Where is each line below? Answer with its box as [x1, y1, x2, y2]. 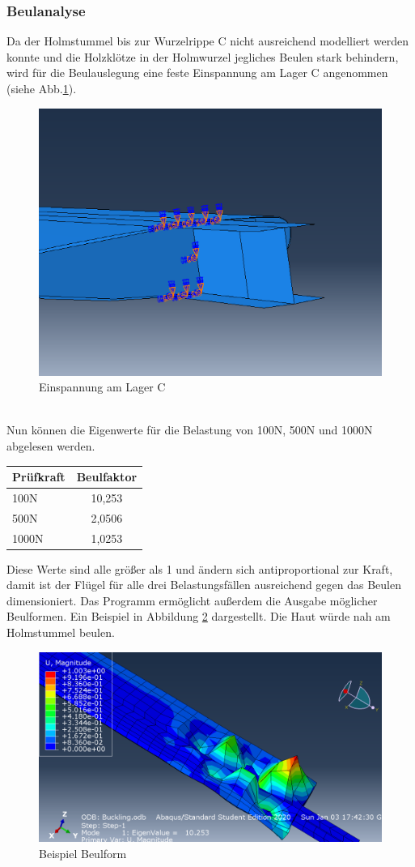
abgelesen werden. [6, 437, 95, 454]
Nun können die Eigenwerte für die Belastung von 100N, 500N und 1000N [6, 421, 373, 438]
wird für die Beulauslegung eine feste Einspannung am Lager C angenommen [6, 64, 388, 81]
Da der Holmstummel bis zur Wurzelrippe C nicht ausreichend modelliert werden [6, 32, 409, 49]
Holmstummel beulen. [6, 624, 115, 641]
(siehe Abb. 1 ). [6, 80, 77, 96]
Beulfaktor [76, 468, 138, 485]
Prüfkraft [12, 468, 66, 485]
